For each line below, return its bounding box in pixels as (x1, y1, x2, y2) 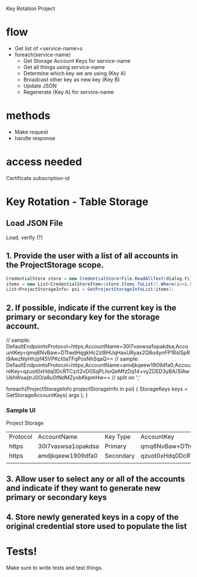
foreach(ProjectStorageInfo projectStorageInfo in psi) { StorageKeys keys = (6, 385, 188, 392)
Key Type (104, 433, 131, 441)
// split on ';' (111, 374, 141, 381)
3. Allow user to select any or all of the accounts (6, 474, 185, 484)
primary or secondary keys (6, 492, 107, 502)
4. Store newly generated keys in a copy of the (6, 512, 179, 522)
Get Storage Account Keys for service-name (23, 57, 131, 64)
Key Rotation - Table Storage (6, 195, 148, 208)
